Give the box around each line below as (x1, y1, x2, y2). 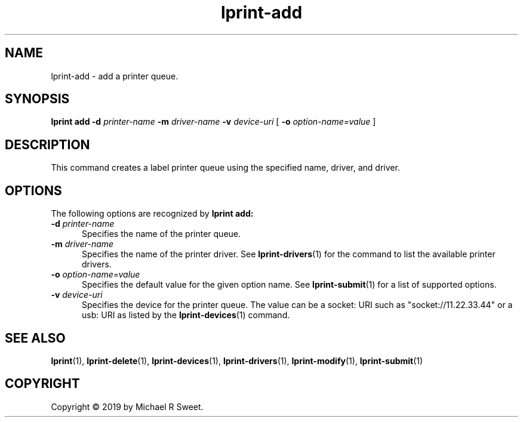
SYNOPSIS (5, 91, 70, 107)
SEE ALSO (5, 330, 66, 346)
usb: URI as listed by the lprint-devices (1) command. (82, 310, 290, 321)
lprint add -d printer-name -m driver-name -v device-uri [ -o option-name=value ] (51, 116, 376, 127)
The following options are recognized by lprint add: (51, 208, 254, 219)
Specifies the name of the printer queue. (82, 229, 241, 239)
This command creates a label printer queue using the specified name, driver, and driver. (51, 162, 400, 173)
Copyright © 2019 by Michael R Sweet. (51, 401, 204, 412)
